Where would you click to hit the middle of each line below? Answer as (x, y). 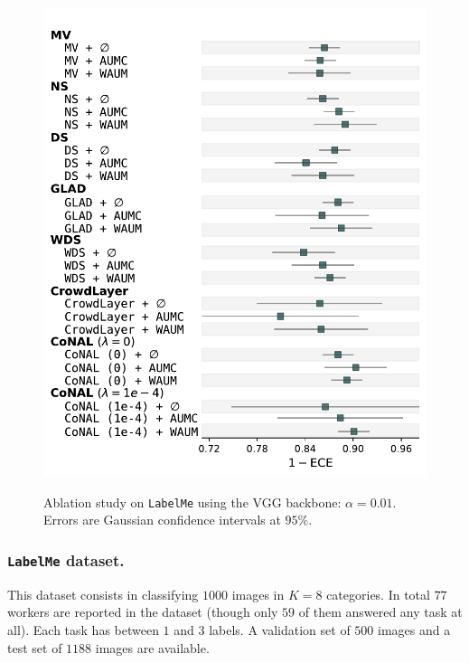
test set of (35, 647)
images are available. (152, 647)
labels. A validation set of (280, 629)
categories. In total (378, 594)
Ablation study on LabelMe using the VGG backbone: (192, 502)
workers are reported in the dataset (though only (143, 612)
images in (258, 594)
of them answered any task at (380, 612)
